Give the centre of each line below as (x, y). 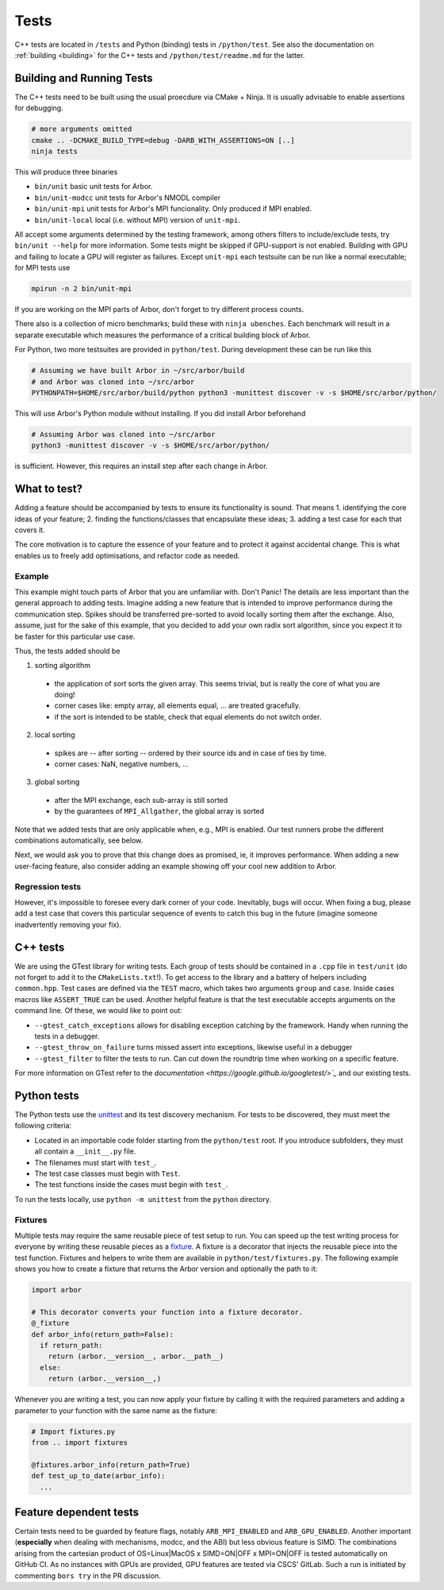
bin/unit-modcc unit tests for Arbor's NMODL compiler (128, 198)
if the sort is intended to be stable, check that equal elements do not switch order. (188, 716)
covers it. (30, 530)
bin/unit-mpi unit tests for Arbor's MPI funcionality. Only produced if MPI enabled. (173, 209)
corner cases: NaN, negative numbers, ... (122, 764)
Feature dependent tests (77, 1512)
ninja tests (55, 151)
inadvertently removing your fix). (68, 924)
